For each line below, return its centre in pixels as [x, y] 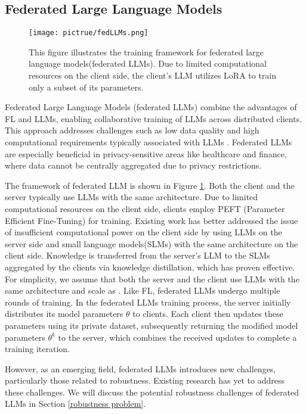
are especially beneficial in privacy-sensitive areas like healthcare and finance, [146, 153]
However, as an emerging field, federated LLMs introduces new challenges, [140, 368]
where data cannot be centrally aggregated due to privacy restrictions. [133, 165]
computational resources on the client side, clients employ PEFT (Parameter [145, 208]
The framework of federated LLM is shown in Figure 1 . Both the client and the [150, 185]
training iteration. [38, 349]
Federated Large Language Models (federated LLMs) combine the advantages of [151, 107]
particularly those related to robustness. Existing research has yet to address [145, 380]
